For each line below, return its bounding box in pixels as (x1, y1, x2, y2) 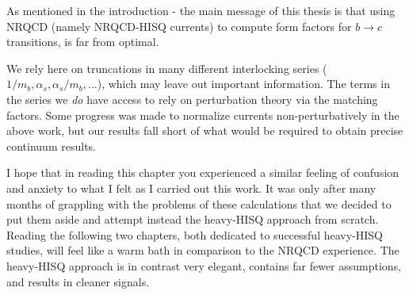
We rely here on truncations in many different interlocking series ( (6, 59, 327, 76)
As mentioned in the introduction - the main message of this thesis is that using (6, 2, 396, 18)
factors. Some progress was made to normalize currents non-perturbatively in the (6, 106, 399, 123)
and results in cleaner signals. (6, 273, 150, 289)
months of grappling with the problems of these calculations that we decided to (6, 195, 392, 212)
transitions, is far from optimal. (6, 33, 159, 50)
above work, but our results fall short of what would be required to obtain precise (6, 122, 403, 139)
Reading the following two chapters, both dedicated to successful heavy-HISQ (6, 226, 383, 243)
